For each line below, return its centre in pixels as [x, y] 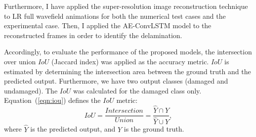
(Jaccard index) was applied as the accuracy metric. [130, 61]
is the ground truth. [154, 129]
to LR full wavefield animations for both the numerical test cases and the [115, 16]
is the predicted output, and [73, 129]
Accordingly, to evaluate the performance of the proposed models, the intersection [128, 52]
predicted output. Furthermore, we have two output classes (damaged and [116, 81]
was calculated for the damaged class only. [137, 90]
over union [20, 61]
